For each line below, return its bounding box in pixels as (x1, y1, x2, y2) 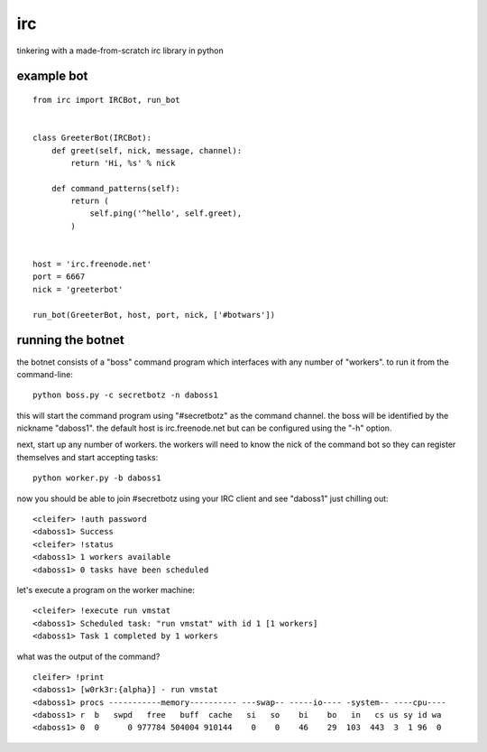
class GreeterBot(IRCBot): (32, 133, 152, 144)
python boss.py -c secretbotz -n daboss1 (32, 390, 218, 401)
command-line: (16, 368, 74, 379)
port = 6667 (32, 272, 86, 282)
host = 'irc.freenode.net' (32, 259, 152, 270)
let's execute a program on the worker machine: (16, 584, 196, 595)
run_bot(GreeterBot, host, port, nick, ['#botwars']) (32, 310, 275, 320)
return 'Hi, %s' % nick (70, 158, 176, 168)
